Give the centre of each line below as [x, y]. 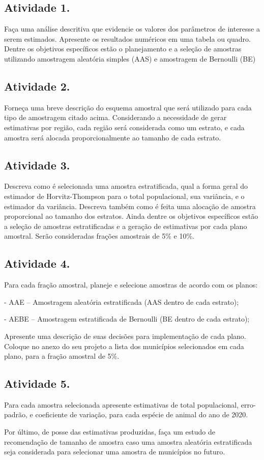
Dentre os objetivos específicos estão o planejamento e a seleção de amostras [123, 49]
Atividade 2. [37, 86]
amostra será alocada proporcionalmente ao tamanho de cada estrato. [113, 137]
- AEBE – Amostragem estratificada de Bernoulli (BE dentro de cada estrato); [127, 319]
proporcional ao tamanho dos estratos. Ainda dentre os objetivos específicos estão [131, 216]
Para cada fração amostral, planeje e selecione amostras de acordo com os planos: [131, 285]
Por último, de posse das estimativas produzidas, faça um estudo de [110, 432]
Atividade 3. [37, 165]
